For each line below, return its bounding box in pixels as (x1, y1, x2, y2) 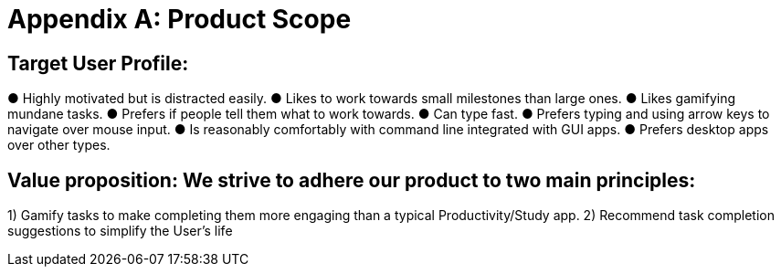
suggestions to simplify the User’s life (7, 223, 233, 239)
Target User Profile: (7, 51, 189, 75)
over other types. (7, 137, 111, 153)
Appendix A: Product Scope (7, 4, 352, 35)
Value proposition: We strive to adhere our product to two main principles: (7, 168, 696, 192)
